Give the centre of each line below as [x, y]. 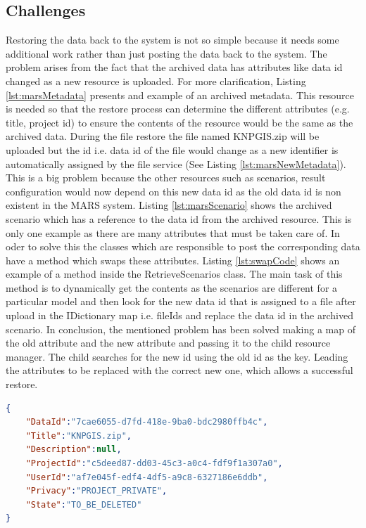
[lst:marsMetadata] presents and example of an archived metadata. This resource [180, 95]
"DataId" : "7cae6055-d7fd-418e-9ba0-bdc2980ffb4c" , [147, 422]
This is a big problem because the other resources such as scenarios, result [166, 178]
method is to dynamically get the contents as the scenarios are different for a [172, 287]
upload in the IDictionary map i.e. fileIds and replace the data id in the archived [179, 315]
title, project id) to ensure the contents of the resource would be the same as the [179, 122]
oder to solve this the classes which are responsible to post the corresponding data [183, 246]
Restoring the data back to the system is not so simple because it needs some [172, 40]
